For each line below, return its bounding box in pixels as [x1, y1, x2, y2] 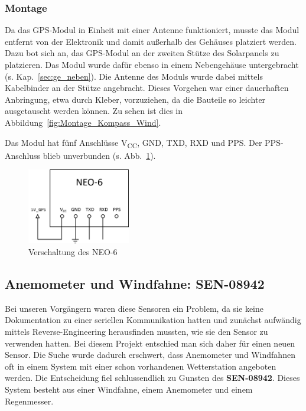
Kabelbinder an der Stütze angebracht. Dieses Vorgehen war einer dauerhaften [5, 81, 289, 94]
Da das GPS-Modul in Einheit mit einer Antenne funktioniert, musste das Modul [5, 24, 300, 36]
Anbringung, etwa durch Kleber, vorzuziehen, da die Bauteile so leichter [5, 93, 266, 105]
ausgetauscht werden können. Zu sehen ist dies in [5, 105, 183, 117]
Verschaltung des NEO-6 [28, 246, 118, 258]
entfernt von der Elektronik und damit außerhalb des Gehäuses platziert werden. [5, 35, 297, 47]
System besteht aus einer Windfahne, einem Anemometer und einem [5, 383, 253, 395]
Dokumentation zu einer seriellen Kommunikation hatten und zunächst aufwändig [5, 314, 301, 326]
